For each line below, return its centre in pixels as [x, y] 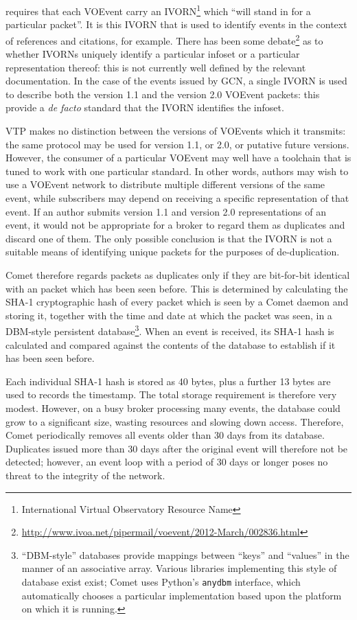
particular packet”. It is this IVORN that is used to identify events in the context [176, 24]
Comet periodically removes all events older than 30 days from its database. [165, 435]
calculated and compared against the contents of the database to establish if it [171, 344]
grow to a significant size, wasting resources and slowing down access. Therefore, [175, 421]
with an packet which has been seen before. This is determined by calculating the [177, 288]
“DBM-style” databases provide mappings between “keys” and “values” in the [185, 554]
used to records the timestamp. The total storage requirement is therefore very [171, 394]
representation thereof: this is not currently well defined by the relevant [156, 67]
